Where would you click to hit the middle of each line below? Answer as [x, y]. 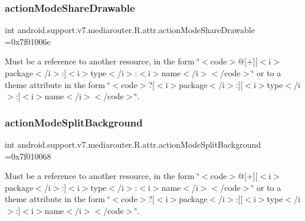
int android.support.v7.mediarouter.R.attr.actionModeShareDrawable [130, 30]
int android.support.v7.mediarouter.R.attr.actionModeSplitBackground [133, 144]
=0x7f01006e [28, 41]
